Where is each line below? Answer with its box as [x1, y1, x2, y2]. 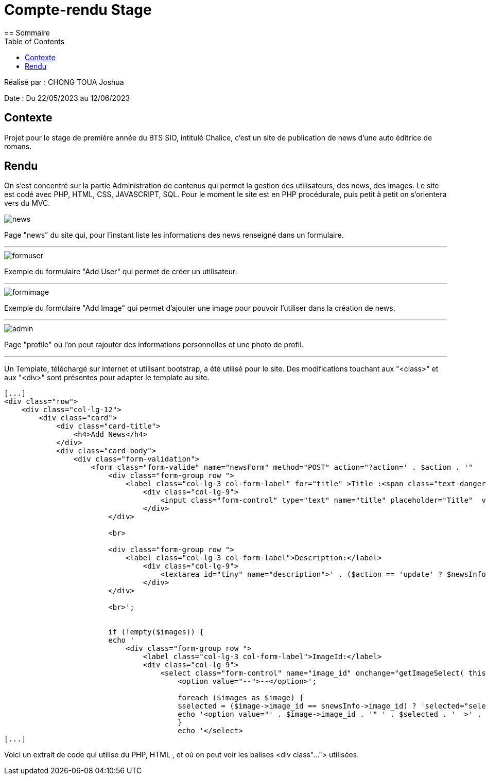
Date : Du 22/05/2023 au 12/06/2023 [4, 93, 130, 102]
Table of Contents [4, 37, 65, 46]
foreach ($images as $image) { [178, 694, 304, 702]
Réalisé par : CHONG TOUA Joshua [4, 77, 124, 86]
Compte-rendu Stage [4, 1, 152, 19]
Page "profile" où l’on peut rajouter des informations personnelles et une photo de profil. [4, 340, 304, 349]
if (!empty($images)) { [108, 628, 204, 636]
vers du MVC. [4, 199, 50, 208]
